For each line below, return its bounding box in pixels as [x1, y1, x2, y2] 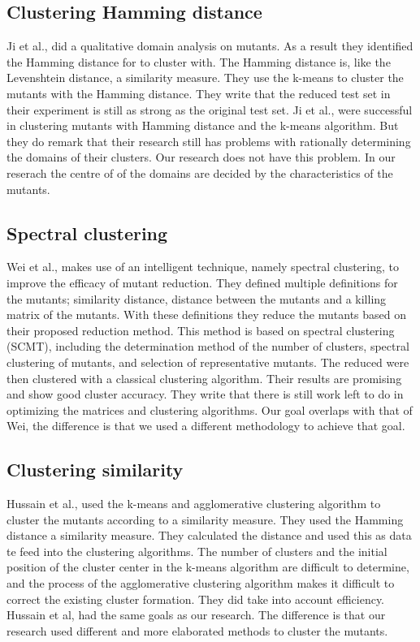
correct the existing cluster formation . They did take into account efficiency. [6, 590, 385, 607]
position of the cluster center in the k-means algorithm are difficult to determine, [6, 558, 409, 575]
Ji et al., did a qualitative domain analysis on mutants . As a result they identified [6, 37, 414, 54]
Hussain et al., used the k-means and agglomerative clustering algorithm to [6, 495, 381, 512]
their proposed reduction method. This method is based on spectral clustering [6, 321, 395, 338]
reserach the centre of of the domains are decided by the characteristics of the [6, 164, 393, 181]
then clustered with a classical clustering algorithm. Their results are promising [6, 369, 402, 386]
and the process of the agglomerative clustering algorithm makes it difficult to [6, 575, 395, 592]
